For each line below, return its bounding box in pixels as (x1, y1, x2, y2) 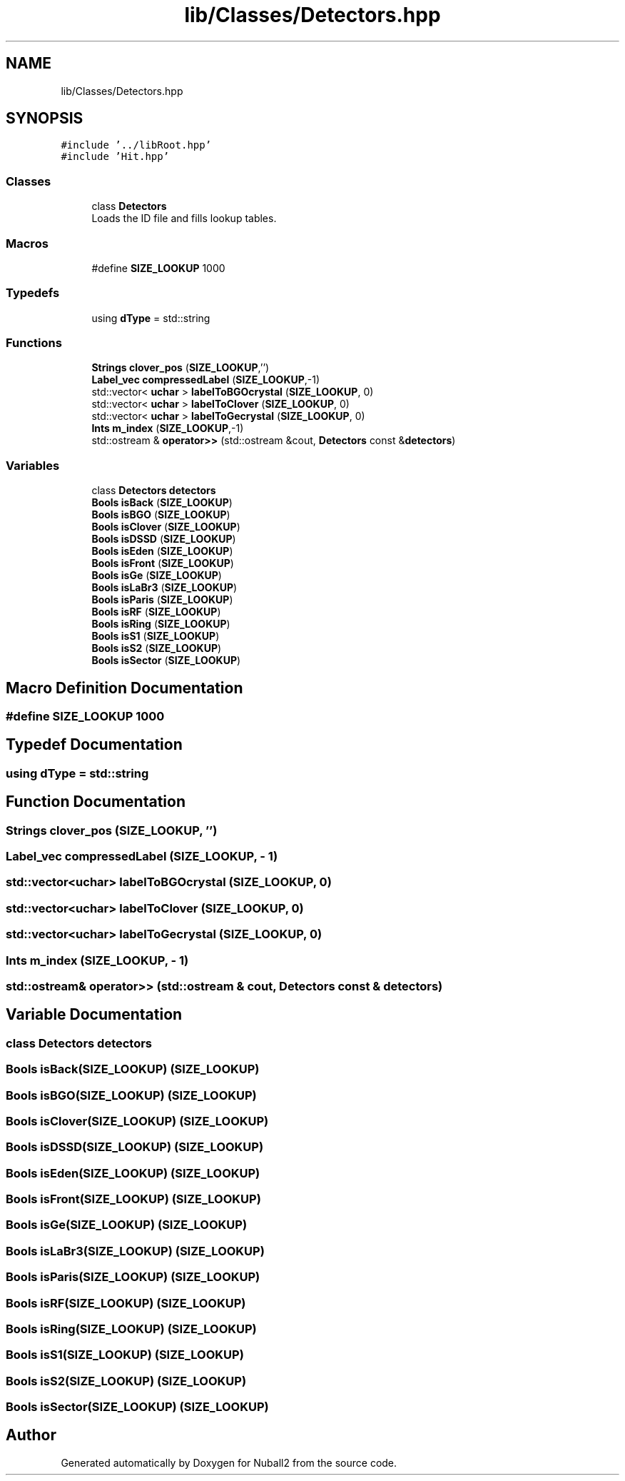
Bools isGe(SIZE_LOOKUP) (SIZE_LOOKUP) (6, 1218, 248, 1233)
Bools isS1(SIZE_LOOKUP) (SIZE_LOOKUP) (6, 1347, 244, 1362)
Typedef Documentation (6, 736, 183, 754)
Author (6, 1426, 56, 1445)
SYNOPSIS (6, 109, 83, 128)
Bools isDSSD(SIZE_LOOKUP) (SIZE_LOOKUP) (6, 1140, 264, 1155)
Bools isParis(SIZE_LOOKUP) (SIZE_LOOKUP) (6, 1270, 260, 1285)
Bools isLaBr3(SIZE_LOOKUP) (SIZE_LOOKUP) (6, 1243, 265, 1258)
